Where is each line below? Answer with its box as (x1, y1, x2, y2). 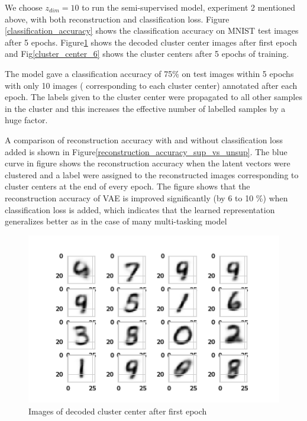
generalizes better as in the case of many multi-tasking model (5, 215, 227, 227)
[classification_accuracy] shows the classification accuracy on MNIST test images (5, 24, 299, 37)
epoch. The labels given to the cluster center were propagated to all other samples (5, 91, 302, 103)
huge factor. (5, 114, 48, 126)
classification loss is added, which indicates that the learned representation (5, 203, 275, 216)
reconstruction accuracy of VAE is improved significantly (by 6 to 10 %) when (5, 191, 288, 204)
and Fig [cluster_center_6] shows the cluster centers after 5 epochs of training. (5, 47, 289, 60)
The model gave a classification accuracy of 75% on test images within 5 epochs (5, 67, 294, 79)
